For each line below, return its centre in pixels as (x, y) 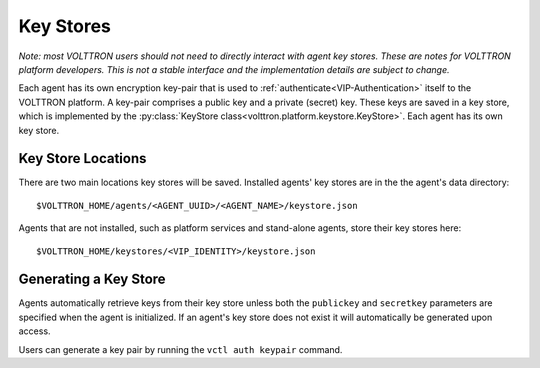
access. (34, 331)
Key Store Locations (82, 158)
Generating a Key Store (92, 279)
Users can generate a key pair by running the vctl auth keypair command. (180, 349)
